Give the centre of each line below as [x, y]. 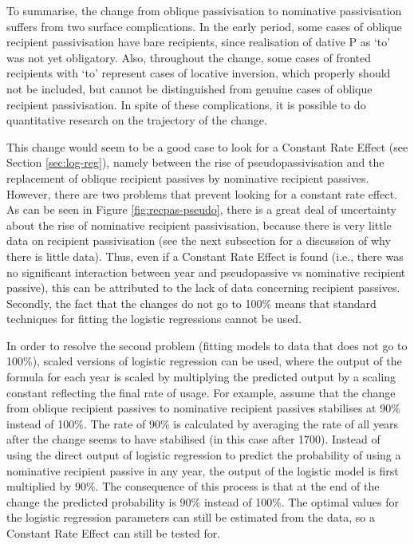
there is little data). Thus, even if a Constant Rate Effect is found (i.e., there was [205, 256]
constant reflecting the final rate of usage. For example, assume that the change [201, 392]
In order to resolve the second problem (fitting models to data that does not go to [207, 345]
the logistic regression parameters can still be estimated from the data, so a [191, 517]
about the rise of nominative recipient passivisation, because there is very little [199, 225]
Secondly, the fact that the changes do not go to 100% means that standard [191, 303]
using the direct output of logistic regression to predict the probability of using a [204, 455]
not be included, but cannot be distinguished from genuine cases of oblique [189, 88]
